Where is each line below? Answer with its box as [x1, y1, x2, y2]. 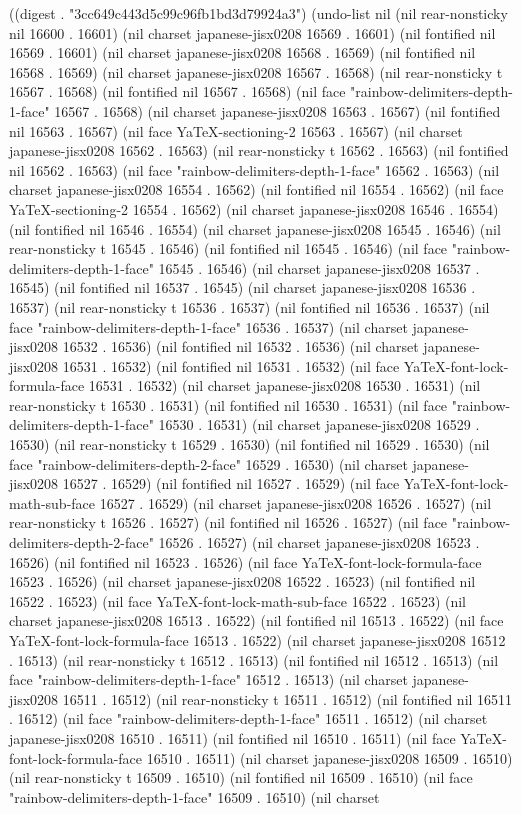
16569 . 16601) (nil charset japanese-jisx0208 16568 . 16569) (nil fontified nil [9, 42, 476, 63]
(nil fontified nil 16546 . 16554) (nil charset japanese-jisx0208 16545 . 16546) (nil [9, 218, 501, 239]
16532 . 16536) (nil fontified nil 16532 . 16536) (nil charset [62, 336, 419, 357]
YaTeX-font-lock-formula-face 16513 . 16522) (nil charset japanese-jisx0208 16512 [9, 630, 506, 650]
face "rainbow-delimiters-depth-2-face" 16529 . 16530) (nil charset [9, 453, 408, 474]
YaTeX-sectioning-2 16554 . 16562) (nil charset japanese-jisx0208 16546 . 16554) [9, 198, 499, 219]
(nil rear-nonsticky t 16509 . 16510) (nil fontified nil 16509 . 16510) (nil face [9, 767, 473, 788]
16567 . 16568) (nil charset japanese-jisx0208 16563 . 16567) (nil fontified [54, 100, 501, 121]
